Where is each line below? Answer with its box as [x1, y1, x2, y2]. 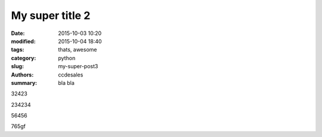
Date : [11, 30, 25, 37]
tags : [11, 46, 24, 53]
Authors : [11, 71, 34, 78]
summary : [11, 79, 38, 86]
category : [11, 54, 36, 62]
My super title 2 [11, 9, 91, 22]
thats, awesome [58, 46, 97, 53]
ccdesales [58, 71, 83, 78]
